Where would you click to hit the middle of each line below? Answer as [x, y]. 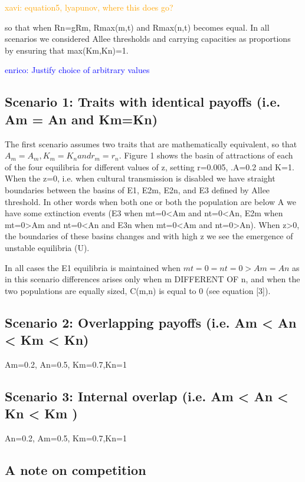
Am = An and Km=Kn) [81, 119]
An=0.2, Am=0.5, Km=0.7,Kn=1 [66, 438]
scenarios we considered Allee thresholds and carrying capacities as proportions [148, 39]
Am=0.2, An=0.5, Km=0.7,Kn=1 [66, 364]
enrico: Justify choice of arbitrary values [77, 70]
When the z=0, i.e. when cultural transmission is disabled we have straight [140, 178]
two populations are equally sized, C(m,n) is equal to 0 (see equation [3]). [138, 290]
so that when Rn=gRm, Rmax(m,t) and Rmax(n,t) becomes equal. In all [137, 27]
